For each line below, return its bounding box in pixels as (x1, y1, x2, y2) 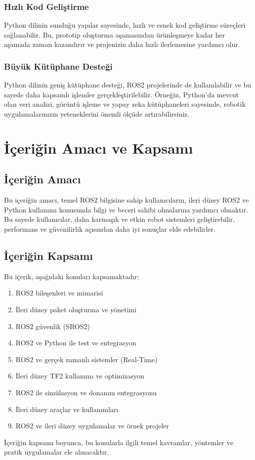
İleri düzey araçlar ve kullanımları (15, 404, 119, 414)
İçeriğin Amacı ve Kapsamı (4, 137, 193, 158)
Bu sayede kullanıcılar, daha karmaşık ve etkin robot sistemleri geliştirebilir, (4, 214, 235, 224)
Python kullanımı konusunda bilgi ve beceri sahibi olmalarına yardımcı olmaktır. (4, 204, 249, 214)
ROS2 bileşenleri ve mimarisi (15, 288, 103, 298)
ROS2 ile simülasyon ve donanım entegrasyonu (15, 387, 157, 397)
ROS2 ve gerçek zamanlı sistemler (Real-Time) (15, 354, 158, 364)
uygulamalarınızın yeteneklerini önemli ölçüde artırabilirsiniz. (4, 109, 190, 119)
